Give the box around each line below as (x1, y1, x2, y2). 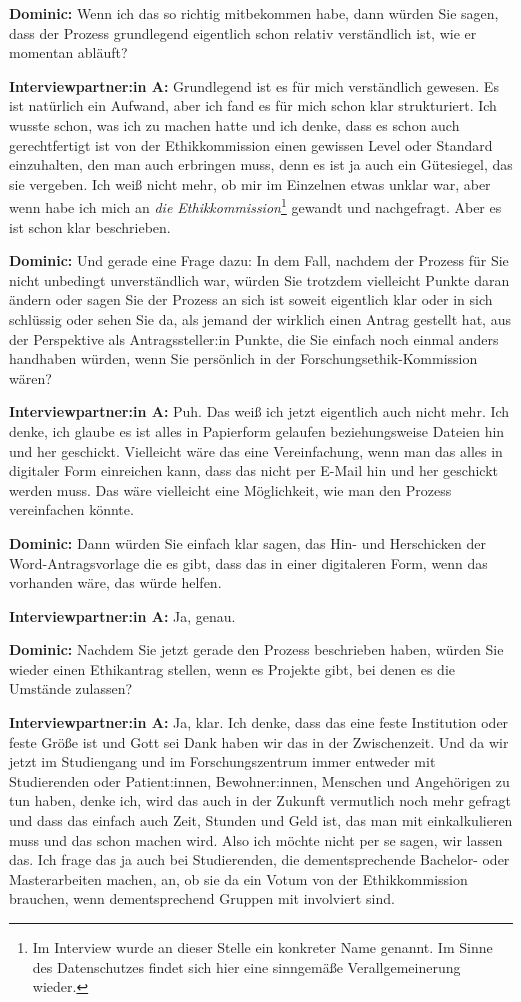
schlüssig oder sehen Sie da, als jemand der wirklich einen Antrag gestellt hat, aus (9, 308, 511, 329)
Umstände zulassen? (9, 678, 133, 699)
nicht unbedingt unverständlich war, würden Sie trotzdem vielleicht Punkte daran (9, 269, 510, 290)
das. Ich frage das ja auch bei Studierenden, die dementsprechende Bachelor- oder (9, 849, 510, 870)
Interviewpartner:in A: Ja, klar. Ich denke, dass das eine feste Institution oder (9, 712, 509, 733)
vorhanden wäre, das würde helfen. (9, 572, 222, 593)
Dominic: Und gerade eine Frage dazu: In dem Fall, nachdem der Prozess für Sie (9, 250, 509, 271)
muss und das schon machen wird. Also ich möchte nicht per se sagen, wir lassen (9, 829, 503, 850)
